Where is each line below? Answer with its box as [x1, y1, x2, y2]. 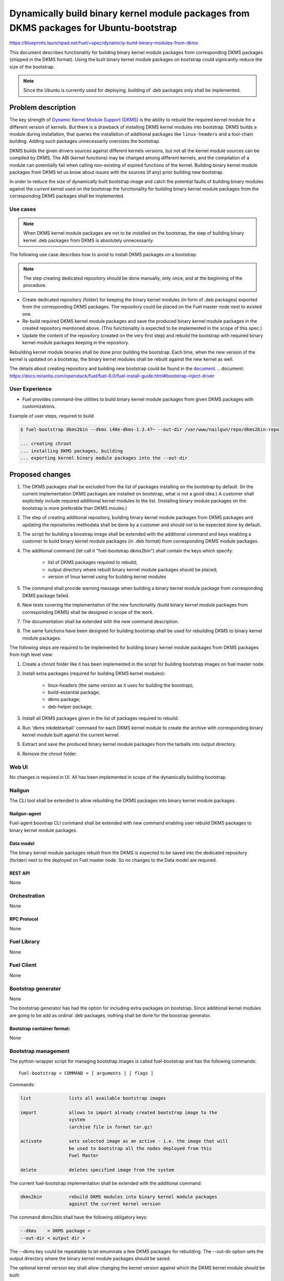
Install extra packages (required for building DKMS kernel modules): [22, 670, 166, 676]
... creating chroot [20, 441, 72, 447]
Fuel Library [9, 938, 40, 945]
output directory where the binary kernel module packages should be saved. [9, 1255, 171, 1262]
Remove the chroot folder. [22, 751, 77, 757]
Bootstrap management [9, 1047, 70, 1055]
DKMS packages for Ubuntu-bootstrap [9, 22, 177, 33]
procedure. [23, 282, 47, 288]
